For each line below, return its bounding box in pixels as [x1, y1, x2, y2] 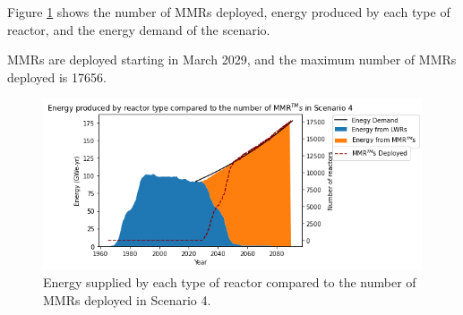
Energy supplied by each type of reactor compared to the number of [43, 272, 416, 291]
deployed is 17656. [7, 67, 107, 86]
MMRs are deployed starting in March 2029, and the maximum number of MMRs [7, 50, 457, 69]
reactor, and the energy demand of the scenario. [7, 20, 270, 38]
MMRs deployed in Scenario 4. [43, 290, 211, 309]
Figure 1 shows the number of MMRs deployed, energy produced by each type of [7, 3, 450, 21]
